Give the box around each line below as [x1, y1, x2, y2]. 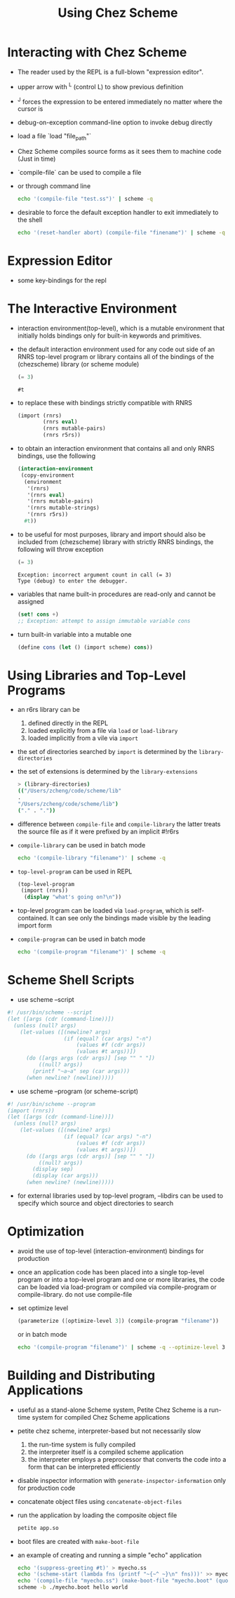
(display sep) [32, 1166, 74, 1173]
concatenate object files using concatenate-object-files [17, 1497, 182, 1505]
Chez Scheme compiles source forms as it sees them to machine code [17, 147, 222, 156]
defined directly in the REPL [27, 719, 109, 727]
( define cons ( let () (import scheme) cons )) [17, 644, 153, 651]
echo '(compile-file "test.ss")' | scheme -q [17, 195, 153, 203]
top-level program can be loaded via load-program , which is [17, 906, 189, 915]
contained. [17, 914, 49, 923]
